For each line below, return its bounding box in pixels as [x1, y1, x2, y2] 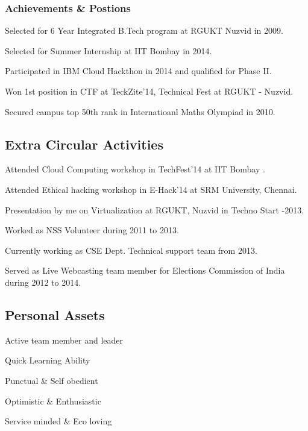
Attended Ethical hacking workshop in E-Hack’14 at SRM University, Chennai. [5, 183, 297, 195]
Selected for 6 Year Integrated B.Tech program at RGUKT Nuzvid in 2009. [5, 24, 283, 37]
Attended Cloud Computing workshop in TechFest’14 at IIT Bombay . [5, 163, 265, 175]
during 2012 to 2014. [5, 275, 81, 288]
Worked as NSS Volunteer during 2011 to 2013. [5, 224, 179, 236]
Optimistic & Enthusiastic [5, 394, 101, 407]
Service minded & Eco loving [5, 415, 112, 427]
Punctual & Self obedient [5, 374, 98, 386]
